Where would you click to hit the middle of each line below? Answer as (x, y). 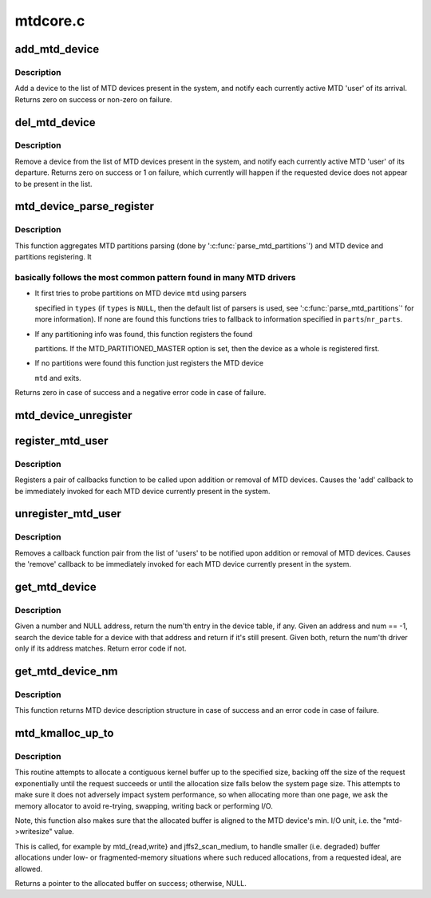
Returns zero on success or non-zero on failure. (93, 99)
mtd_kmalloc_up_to (64, 733)
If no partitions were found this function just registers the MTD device (149, 363)
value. (64, 832)
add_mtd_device (57, 49)
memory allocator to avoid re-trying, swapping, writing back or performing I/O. (144, 805)
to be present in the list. (53, 184)
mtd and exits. (58, 378)
